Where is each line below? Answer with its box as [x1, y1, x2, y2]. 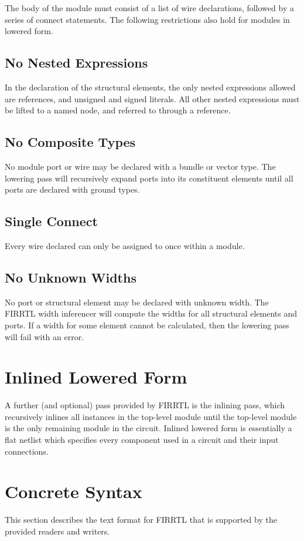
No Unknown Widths [5, 268, 136, 286]
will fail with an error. [5, 330, 84, 342]
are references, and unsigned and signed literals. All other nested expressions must [5, 92, 300, 105]
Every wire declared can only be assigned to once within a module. [5, 239, 245, 251]
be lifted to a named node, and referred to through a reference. [5, 104, 231, 116]
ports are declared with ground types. [5, 183, 140, 196]
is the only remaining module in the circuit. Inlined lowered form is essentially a [5, 422, 292, 434]
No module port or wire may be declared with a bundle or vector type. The [5, 160, 276, 172]
